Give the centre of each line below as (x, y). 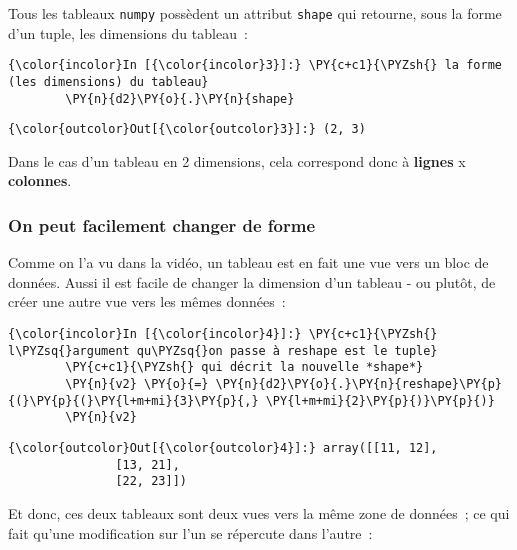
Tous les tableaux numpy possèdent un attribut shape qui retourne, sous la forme (255, 13)
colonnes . (40, 180)
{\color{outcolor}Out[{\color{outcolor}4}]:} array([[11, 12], (223, 448)
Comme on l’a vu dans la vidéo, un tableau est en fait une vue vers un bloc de (248, 262)
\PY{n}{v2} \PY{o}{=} (137, 384)
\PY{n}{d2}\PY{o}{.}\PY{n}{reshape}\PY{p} (358, 384)
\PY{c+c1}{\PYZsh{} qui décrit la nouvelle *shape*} (244, 367)
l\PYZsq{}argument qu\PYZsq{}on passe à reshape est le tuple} (223, 350)
